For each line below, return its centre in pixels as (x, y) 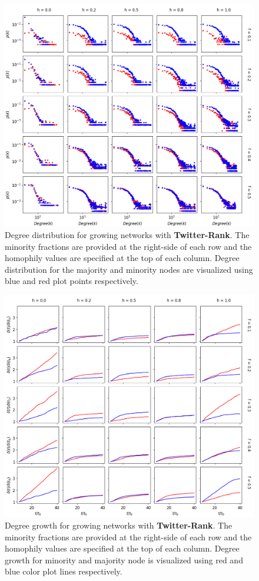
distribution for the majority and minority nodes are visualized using (129, 269)
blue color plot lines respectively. (64, 571)
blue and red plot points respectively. (72, 281)
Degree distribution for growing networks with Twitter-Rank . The (127, 234)
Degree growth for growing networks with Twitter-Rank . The (119, 525)
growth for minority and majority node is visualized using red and (124, 559)
